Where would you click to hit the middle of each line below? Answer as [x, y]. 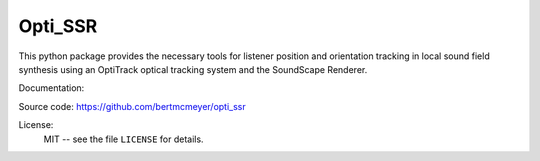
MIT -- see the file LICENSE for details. [123, 139]
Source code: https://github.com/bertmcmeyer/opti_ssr [132, 106]
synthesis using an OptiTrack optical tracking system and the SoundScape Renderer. [193, 69]
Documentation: [51, 88]
